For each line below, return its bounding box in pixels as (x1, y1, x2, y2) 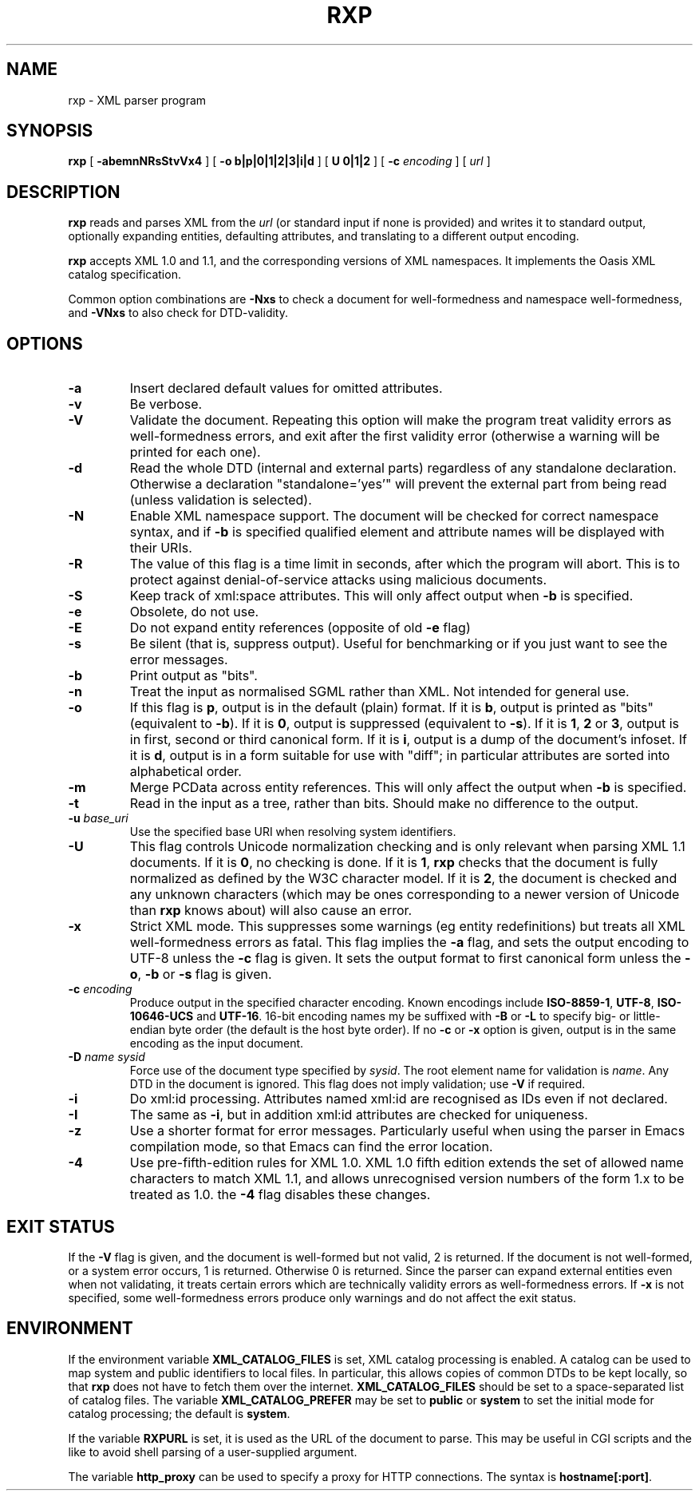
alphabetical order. (129, 763, 242, 780)
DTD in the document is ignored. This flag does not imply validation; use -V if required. (129, 1077, 586, 1091)
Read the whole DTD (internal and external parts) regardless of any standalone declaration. (129, 460, 677, 477)
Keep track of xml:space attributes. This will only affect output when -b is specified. (129, 588, 634, 604)
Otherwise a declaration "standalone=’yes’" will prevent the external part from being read (129, 476, 667, 493)
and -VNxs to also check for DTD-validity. (68, 306, 288, 320)
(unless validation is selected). (129, 492, 312, 509)
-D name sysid (68, 1050, 145, 1064)
